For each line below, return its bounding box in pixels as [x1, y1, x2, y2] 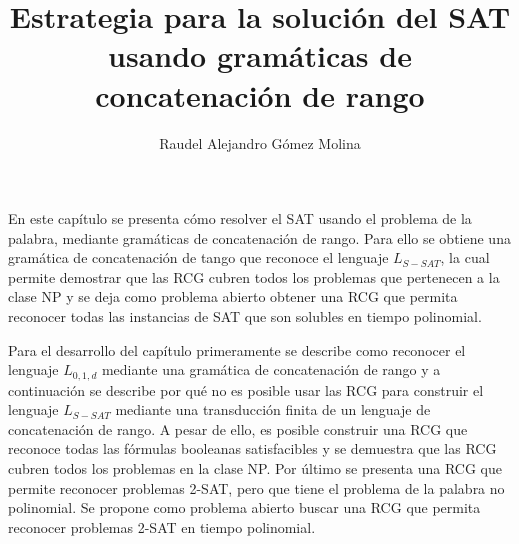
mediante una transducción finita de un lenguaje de [115, 399, 431, 420]
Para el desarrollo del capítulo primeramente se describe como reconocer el [8, 339, 466, 360]
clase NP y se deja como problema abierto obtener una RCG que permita [8, 286, 458, 307]
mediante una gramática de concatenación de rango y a [101, 359, 441, 380]
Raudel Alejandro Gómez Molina [159, 132, 361, 153]
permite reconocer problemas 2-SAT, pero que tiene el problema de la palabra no [8, 477, 505, 498]
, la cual [440, 247, 490, 268]
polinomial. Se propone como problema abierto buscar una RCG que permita [8, 497, 481, 518]
